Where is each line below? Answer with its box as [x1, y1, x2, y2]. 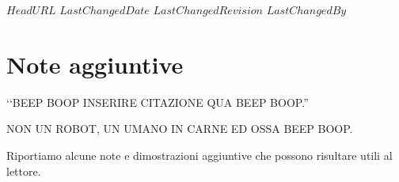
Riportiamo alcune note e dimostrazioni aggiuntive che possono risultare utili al [6, 146, 393, 163]
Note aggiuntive [6, 47, 184, 80]
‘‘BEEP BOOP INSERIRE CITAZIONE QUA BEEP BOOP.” [6, 93, 309, 110]
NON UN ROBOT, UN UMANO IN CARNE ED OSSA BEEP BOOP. [6, 120, 353, 137]
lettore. [6, 162, 41, 179]
